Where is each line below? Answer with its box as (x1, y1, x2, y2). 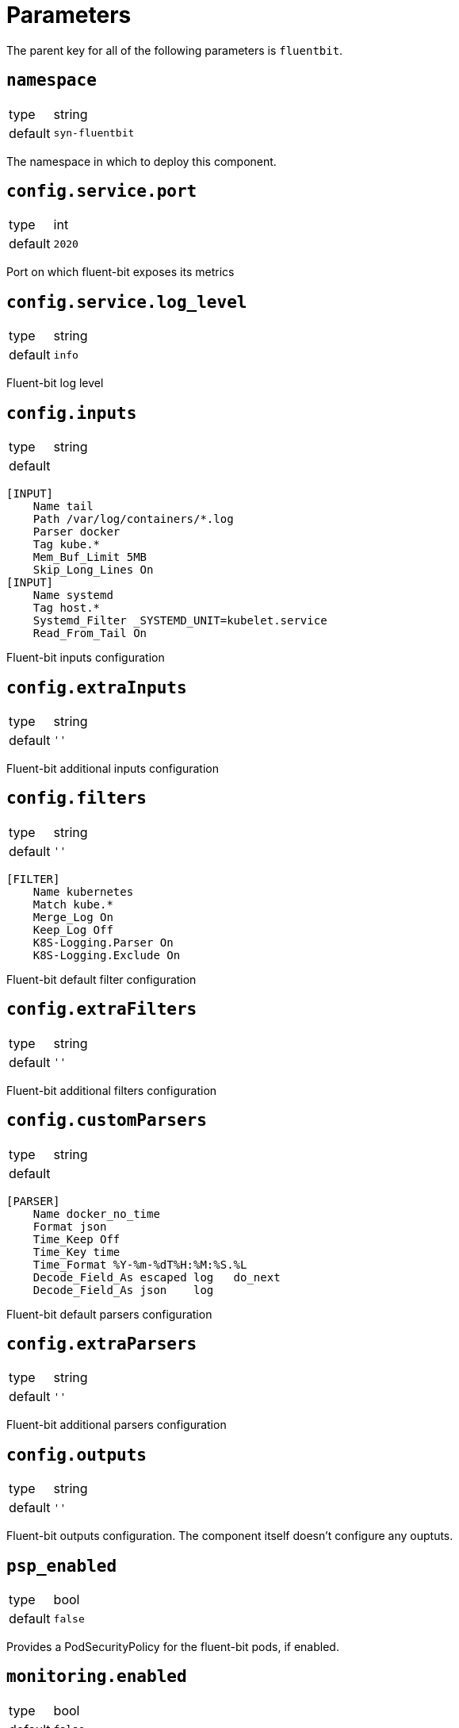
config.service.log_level (6, 292, 247, 312)
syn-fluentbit (53, 127, 135, 140)
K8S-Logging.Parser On (33, 935, 174, 949)
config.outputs (6, 1445, 147, 1465)
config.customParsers (6, 1111, 207, 1131)
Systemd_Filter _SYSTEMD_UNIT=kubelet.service (33, 614, 327, 628)
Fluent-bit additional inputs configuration (6, 761, 219, 775)
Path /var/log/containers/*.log (33, 513, 234, 526)
